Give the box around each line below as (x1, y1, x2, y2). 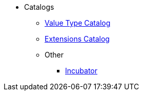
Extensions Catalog (45, 34, 110, 43)
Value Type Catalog (45, 18, 111, 27)
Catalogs (24, 3, 54, 11)
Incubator (65, 66, 97, 75)
